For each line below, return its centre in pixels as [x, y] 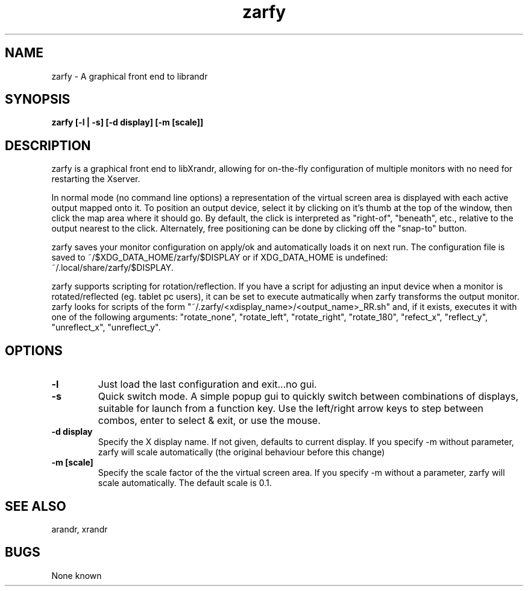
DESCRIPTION [48, 145]
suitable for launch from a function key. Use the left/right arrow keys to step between [291, 409]
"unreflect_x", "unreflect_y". [106, 327]
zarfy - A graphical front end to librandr [130, 76]
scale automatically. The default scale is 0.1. [185, 483]
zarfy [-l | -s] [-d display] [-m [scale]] [127, 122]
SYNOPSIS [38, 100]
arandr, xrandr [80, 529]
